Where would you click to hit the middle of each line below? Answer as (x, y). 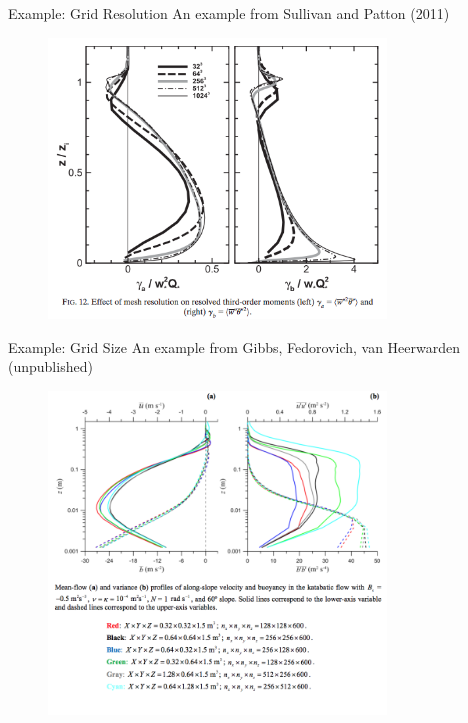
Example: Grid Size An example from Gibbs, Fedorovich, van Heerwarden (234, 346)
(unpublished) (50, 366)
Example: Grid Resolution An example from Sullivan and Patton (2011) (229, 13)
